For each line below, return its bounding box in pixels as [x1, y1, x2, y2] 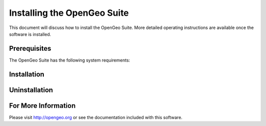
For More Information [9, 101, 76, 110]
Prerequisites [9, 44, 51, 53]
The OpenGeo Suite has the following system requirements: [9, 57, 131, 63]
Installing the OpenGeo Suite [9, 7, 129, 18]
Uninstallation [9, 86, 53, 94]
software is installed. [9, 31, 51, 37]
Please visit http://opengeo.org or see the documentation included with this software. [9, 114, 183, 120]
